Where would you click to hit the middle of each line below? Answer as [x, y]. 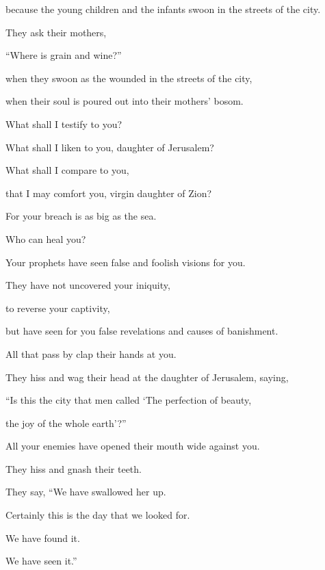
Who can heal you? [46, 238]
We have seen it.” [41, 561]
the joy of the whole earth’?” [66, 423]
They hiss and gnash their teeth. [74, 468]
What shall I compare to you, [67, 170]
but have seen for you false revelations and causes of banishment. [142, 331]
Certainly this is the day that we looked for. [98, 515]
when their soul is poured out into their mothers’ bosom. [125, 101]
